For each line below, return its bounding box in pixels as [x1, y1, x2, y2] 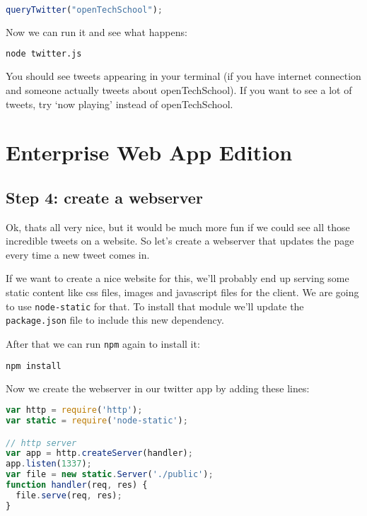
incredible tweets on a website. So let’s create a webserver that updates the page [6, 233, 354, 248]
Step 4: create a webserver [6, 186, 203, 208]
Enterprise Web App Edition [6, 138, 293, 167]
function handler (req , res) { [6, 480, 148, 491]
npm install [6, 360, 62, 371]
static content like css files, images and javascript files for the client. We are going [6, 285, 359, 300]
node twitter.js [6, 49, 82, 59]
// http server [6, 438, 77, 448]
